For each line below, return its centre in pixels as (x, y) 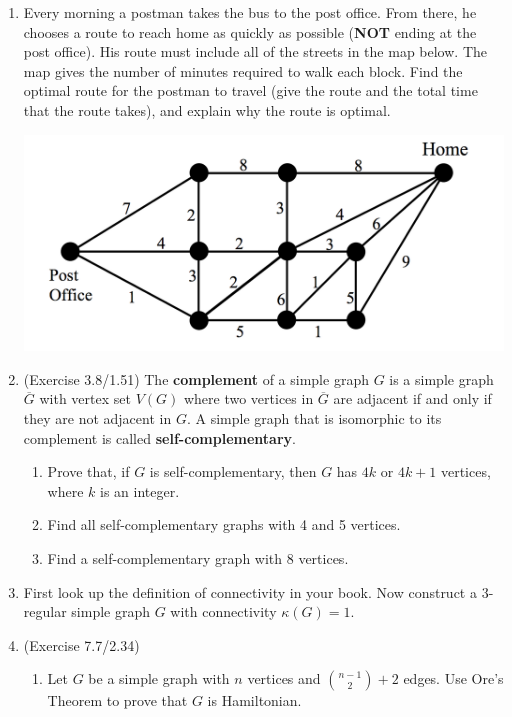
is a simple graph (441, 378)
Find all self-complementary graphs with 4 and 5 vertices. (224, 524)
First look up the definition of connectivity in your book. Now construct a (250, 591)
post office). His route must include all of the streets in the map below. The (255, 51)
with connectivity (223, 611)
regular (45, 611)
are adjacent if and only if (412, 398)
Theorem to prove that (117, 700)
